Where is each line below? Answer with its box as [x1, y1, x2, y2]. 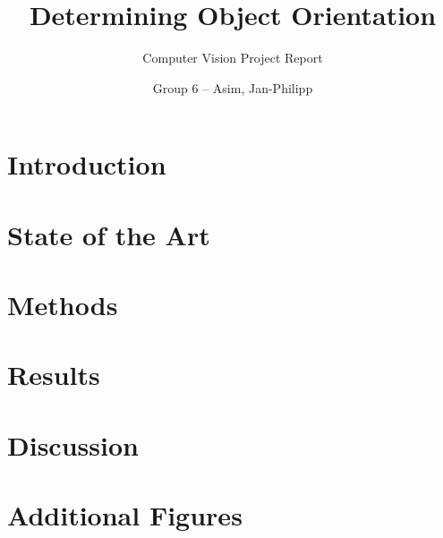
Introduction [7, 146, 166, 183]
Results [7, 356, 100, 393]
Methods [7, 286, 118, 323]
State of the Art [7, 216, 210, 252]
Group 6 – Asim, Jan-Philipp [152, 78, 313, 97]
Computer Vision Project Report [142, 48, 323, 67]
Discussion [7, 426, 139, 463]
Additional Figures [7, 497, 243, 534]
